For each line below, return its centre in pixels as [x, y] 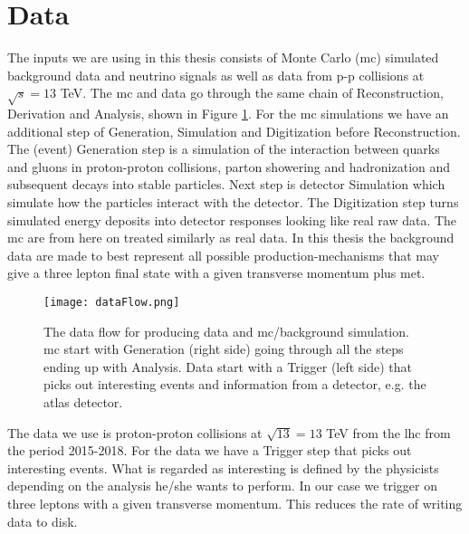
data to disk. [43, 521]
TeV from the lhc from [388, 432]
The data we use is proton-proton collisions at [135, 432]
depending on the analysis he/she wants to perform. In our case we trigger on [223, 486]
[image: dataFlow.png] [112, 303]
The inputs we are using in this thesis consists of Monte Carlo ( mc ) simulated [223, 57]
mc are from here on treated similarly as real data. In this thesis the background [231, 238]
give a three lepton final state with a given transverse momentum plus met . [216, 273]
